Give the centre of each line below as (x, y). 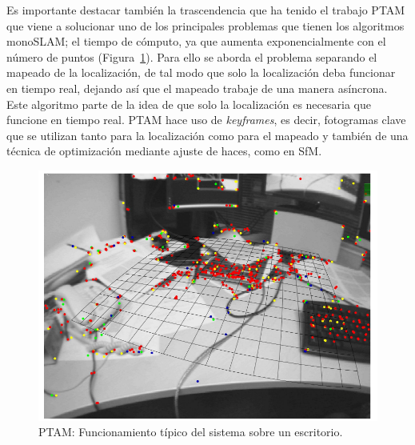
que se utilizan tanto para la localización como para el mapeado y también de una (207, 135)
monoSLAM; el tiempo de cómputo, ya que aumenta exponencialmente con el (196, 41)
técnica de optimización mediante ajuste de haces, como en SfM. (164, 151)
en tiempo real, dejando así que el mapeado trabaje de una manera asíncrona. (197, 88)
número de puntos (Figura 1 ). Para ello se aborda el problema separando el (192, 56)
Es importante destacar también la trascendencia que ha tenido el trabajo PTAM (206, 10)
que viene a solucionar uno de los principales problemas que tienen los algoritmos (206, 25)
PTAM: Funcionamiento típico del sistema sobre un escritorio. (191, 432)
